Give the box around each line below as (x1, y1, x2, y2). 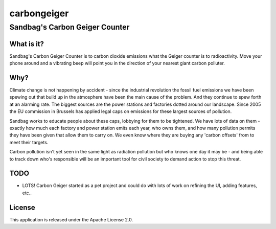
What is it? (9, 39, 44, 48)
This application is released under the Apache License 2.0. (9, 216, 133, 222)
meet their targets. (9, 139, 49, 145)
